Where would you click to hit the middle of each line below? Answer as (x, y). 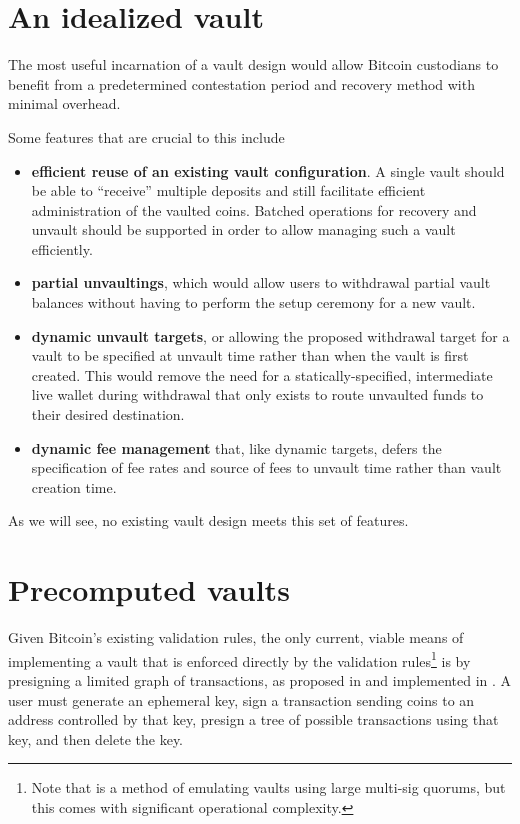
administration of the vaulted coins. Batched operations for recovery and (254, 209)
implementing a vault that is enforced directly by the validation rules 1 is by (239, 659)
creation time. (74, 486)
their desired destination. (108, 414)
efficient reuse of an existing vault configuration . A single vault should (268, 170)
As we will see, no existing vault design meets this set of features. (208, 520)
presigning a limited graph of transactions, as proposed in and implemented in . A (260, 679)
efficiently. (62, 248)
